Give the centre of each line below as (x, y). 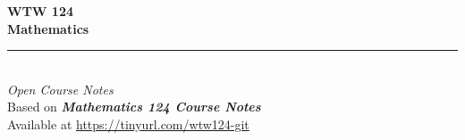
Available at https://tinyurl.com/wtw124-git (128, 124)
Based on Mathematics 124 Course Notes (134, 107)
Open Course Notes (60, 89)
